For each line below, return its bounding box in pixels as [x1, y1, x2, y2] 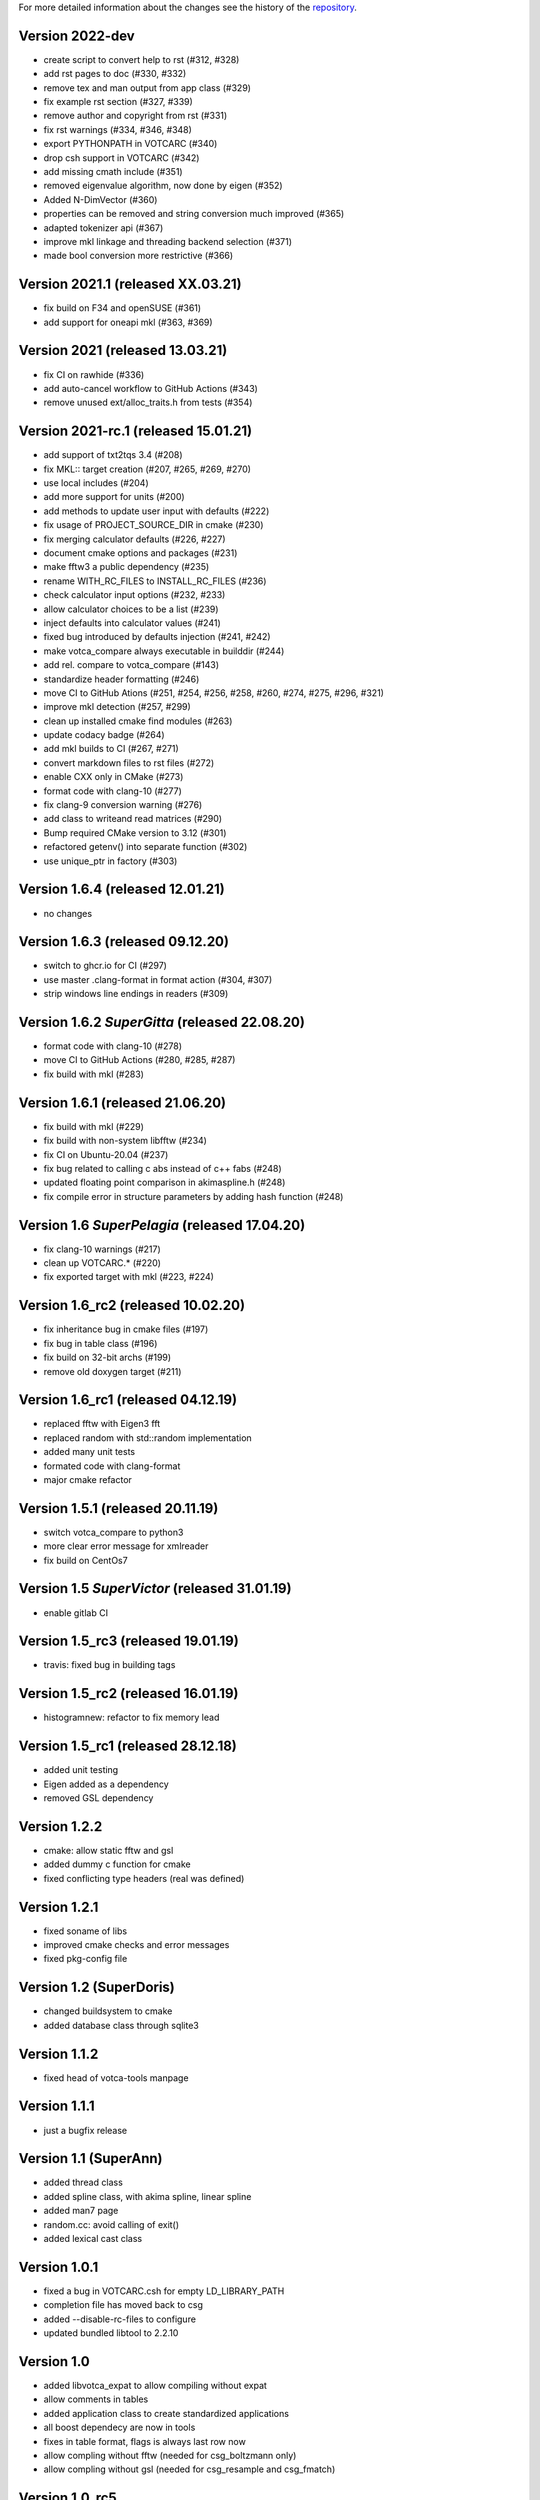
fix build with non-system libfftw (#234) [43, 1135, 207, 1147]
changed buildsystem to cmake [43, 2005, 173, 2017]
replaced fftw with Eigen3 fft [43, 1418, 161, 1430]
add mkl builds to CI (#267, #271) [43, 743, 179, 755]
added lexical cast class [43, 2233, 143, 2245]
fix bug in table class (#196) [43, 1337, 158, 1349]
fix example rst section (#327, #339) [43, 96, 194, 108]
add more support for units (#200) [43, 491, 185, 503]
